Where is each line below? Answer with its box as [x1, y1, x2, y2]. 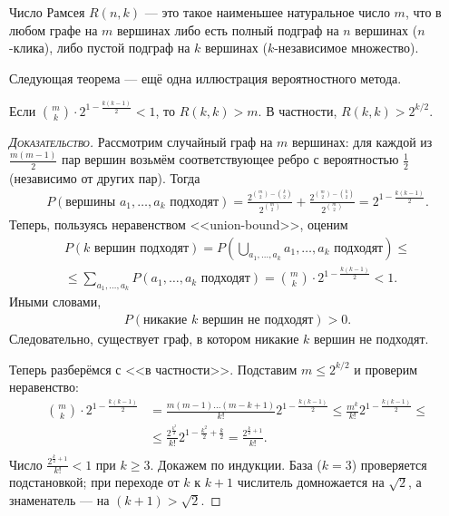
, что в [405, 3, 442, 21]
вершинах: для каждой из [292, 131, 433, 151]
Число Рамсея [9, 3, 85, 21]
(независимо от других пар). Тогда [9, 168, 200, 187]
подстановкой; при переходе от [9, 472, 180, 492]
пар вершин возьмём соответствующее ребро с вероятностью [61, 150, 399, 169]
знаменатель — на [9, 491, 110, 509]
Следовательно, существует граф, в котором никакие [9, 328, 299, 347]
